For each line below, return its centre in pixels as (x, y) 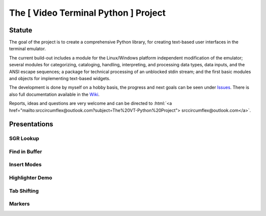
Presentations (31, 124)
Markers (19, 204)
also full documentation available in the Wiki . (54, 94)
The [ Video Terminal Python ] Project (87, 13)
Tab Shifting (24, 190)
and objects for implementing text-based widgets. (60, 79)
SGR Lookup (24, 138)
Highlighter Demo (31, 178)
